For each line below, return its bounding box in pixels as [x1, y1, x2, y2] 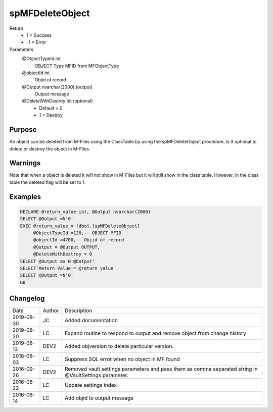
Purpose [9, 125, 37, 134]
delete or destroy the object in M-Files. [9, 145, 90, 151]
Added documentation [64, 317, 118, 324]
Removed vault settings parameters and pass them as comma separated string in [64, 366, 258, 373]
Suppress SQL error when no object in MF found [64, 356, 180, 363]
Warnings [9, 159, 41, 168]
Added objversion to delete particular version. [64, 343, 174, 350]
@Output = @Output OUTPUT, [33, 244, 101, 250]
